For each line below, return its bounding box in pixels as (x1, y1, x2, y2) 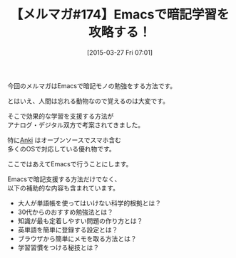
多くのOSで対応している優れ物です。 (7, 144, 116, 153)
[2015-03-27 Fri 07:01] (86, 48, 153, 57)
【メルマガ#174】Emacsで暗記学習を (10, 6, 230, 23)
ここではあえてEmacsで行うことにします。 (7, 159, 133, 168)
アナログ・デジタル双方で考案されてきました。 (7, 120, 145, 129)
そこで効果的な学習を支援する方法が (7, 112, 114, 120)
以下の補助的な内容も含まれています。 (7, 183, 120, 192)
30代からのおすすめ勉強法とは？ (17, 208, 114, 216)
